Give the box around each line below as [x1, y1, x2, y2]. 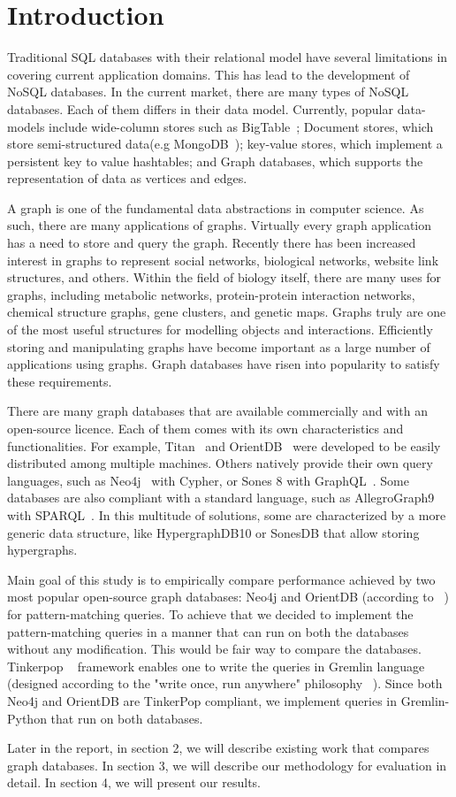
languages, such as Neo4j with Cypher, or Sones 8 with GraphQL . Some [7, 471, 409, 489]
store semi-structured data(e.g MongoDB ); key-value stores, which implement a [7, 134, 443, 153]
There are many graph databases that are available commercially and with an [7, 402, 428, 420]
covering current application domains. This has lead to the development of [7, 65, 410, 83]
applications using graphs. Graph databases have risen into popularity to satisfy [7, 355, 440, 373]
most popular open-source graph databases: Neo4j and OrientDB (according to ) [7, 587, 449, 606]
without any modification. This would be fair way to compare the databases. [7, 640, 422, 658]
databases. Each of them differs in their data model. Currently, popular [7, 99, 393, 118]
